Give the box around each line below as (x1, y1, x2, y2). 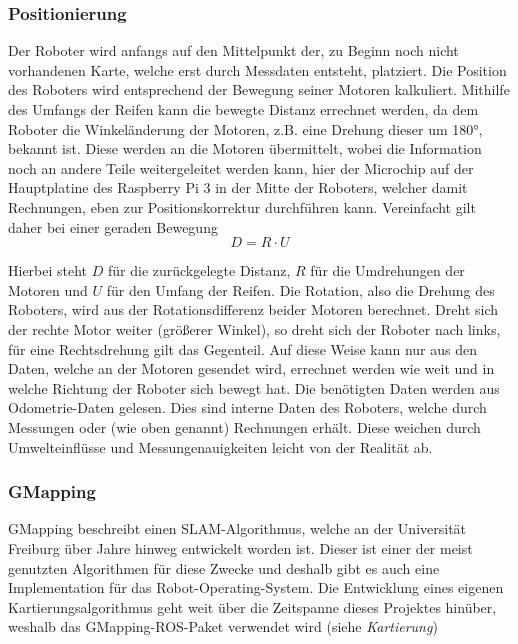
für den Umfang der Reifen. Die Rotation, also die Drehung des (106, 279, 495, 300)
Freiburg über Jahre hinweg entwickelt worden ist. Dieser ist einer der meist (8, 537, 473, 558)
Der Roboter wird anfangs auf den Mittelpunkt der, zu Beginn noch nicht (8, 40, 459, 61)
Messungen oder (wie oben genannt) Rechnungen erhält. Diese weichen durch (8, 416, 481, 437)
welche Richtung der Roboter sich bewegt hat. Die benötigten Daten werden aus (8, 377, 500, 398)
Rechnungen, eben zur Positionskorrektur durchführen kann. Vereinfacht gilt (8, 196, 476, 217)
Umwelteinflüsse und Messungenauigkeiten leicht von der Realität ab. (8, 436, 433, 457)
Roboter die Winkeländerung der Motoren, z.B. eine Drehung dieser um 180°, (8, 118, 483, 139)
